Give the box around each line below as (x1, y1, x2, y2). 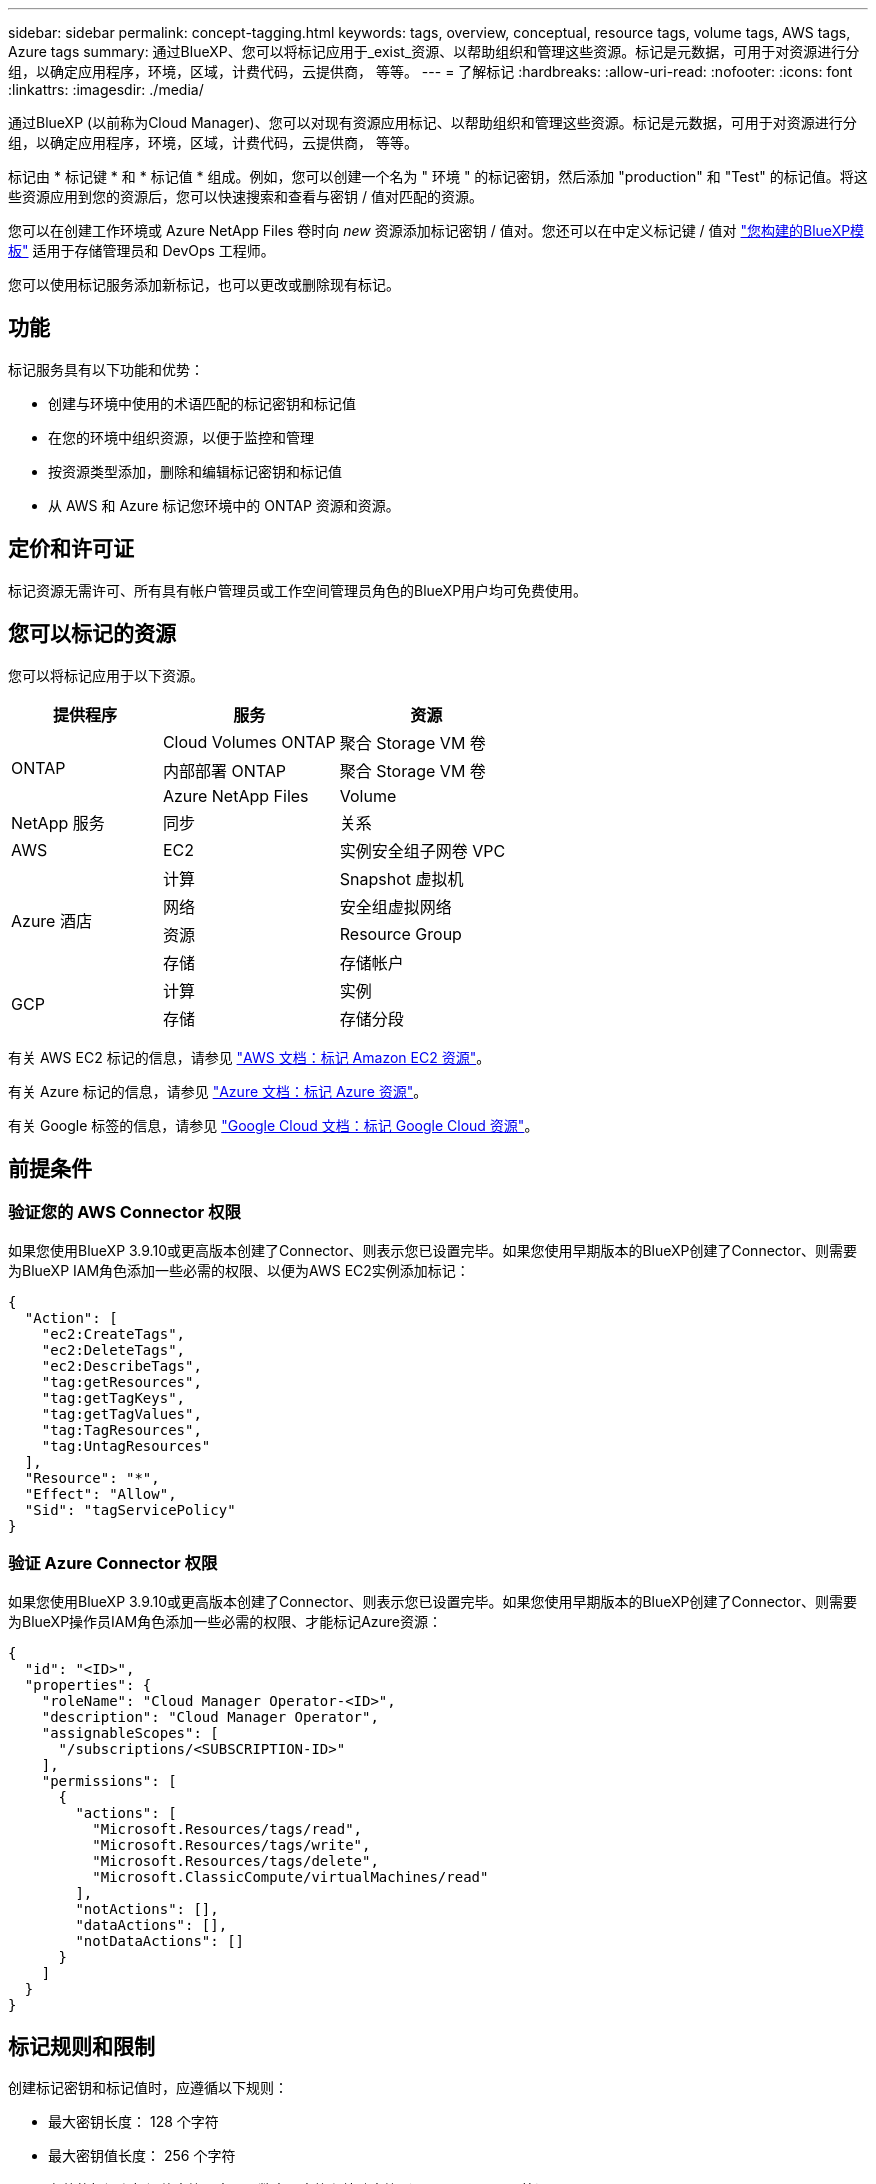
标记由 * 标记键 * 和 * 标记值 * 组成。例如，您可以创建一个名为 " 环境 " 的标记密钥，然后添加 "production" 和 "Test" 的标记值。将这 (8, 168, 868, 185)
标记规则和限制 (8, 2033, 155, 2059)
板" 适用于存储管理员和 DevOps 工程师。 (8, 242, 275, 259)
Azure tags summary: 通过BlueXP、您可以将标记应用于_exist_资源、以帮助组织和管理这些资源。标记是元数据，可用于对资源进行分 (8, 43, 860, 60)
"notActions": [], (75, 1900, 219, 1917)
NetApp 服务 (11, 812, 105, 833)
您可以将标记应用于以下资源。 (8, 666, 204, 684)
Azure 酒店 (11, 910, 92, 931)
